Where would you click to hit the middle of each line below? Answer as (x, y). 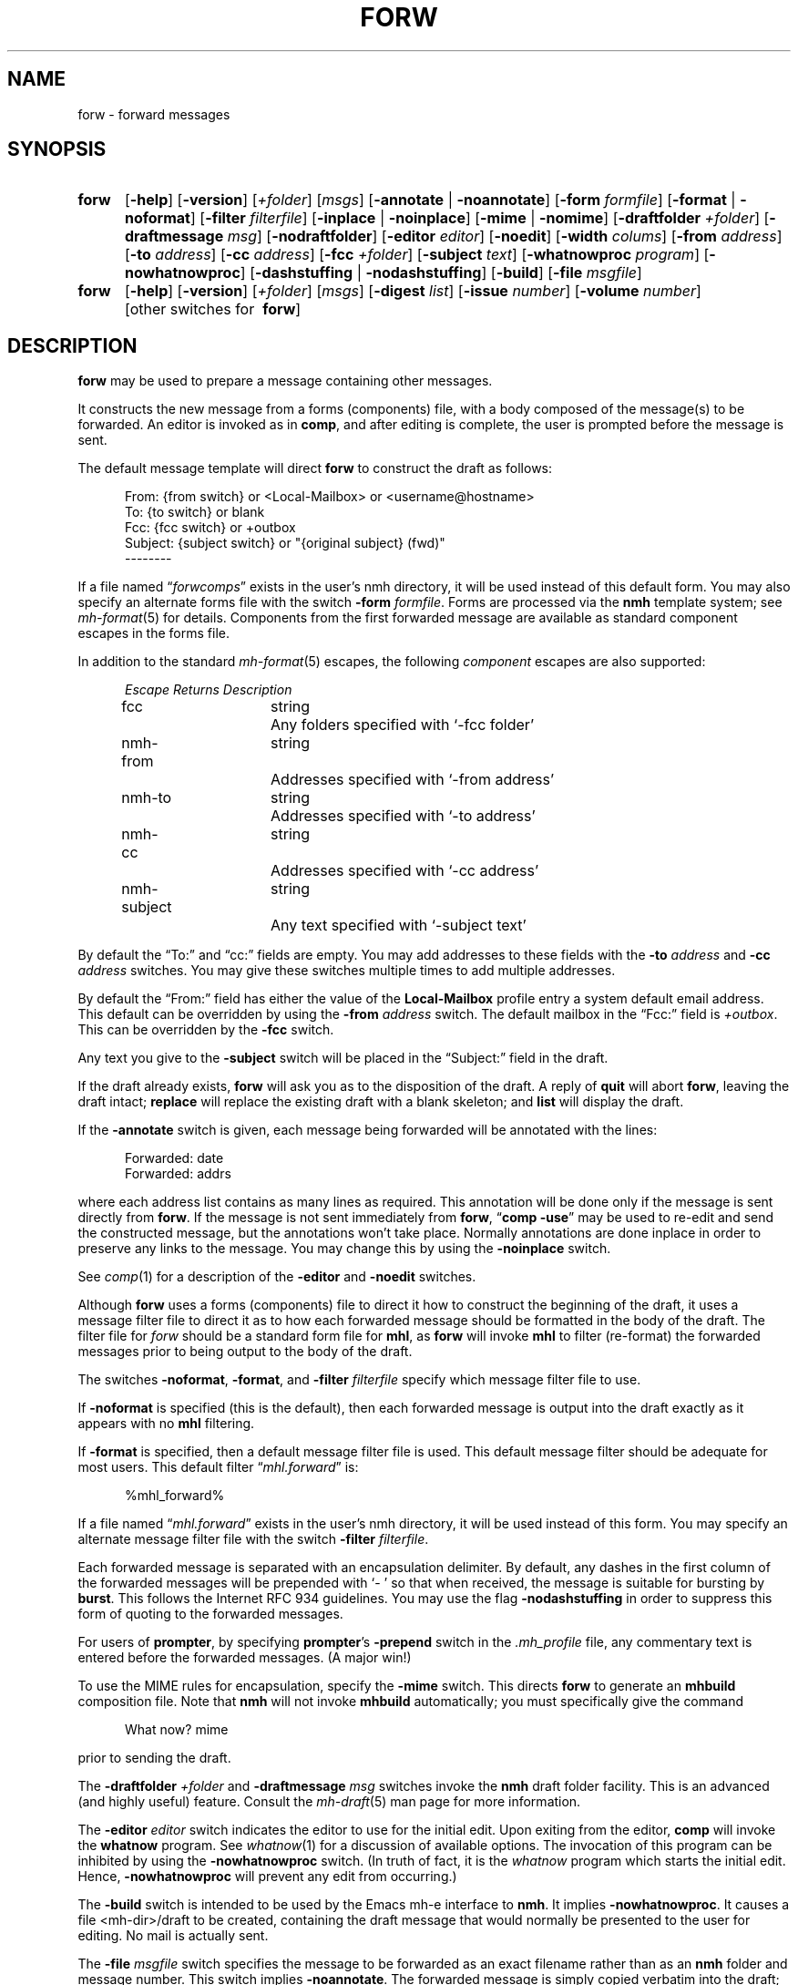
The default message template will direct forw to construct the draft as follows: (315, 468)
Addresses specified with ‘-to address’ (403, 816)
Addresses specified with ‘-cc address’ (405, 871)
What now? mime (177, 1730)
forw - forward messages (154, 114)
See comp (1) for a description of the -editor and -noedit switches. (277, 1277)
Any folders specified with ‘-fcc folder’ (403, 725)
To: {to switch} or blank (195, 512)
